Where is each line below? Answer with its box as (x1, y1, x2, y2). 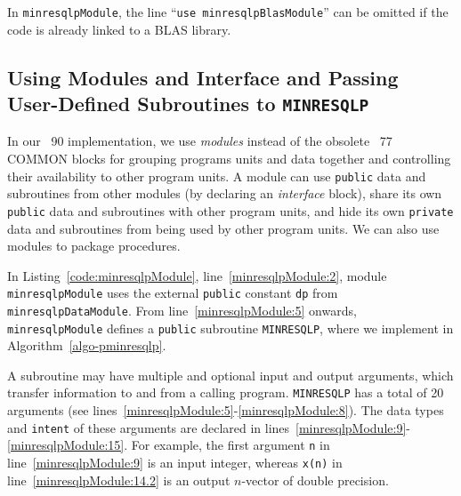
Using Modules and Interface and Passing (7, 63, 399, 91)
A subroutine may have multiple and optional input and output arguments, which (7, 365, 454, 384)
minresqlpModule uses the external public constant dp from (7, 284, 338, 302)
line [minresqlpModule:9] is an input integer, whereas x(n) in (7, 453, 343, 472)
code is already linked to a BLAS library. (7, 20, 231, 38)
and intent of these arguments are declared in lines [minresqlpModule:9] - (7, 418, 410, 436)
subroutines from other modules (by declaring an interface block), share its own (7, 184, 442, 203)
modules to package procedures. (7, 236, 181, 255)
